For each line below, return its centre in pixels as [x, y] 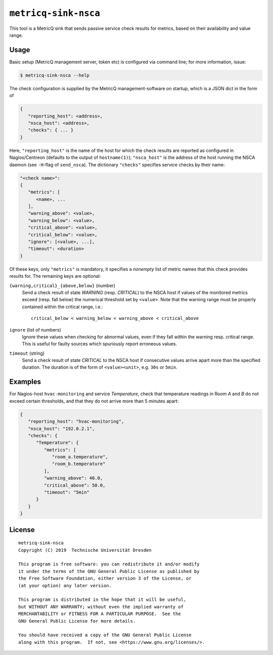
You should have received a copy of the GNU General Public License [105, 635]
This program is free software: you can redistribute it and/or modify [109, 564]
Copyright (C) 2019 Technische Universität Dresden [85, 550]
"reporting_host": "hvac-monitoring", [76, 422]
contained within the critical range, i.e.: [62, 307]
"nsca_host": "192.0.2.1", [61, 428]
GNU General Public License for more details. [77, 621]
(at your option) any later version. [65, 585]
